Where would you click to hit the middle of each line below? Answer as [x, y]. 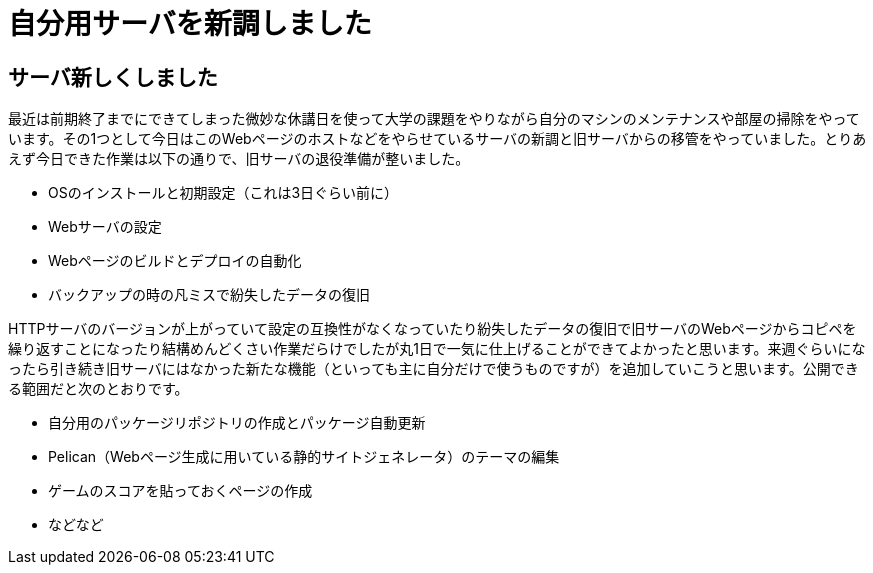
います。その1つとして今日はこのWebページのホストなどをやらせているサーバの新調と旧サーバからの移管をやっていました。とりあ [437, 139]
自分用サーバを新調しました [190, 24]
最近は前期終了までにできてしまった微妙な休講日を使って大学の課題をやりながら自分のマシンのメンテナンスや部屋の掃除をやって [434, 119]
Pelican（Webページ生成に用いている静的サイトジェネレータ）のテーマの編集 [304, 457]
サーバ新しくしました [113, 77]
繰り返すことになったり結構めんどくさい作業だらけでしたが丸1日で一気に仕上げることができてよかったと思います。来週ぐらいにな [437, 349]
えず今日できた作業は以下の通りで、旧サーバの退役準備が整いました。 [239, 159]
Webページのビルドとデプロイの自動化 [175, 261]
